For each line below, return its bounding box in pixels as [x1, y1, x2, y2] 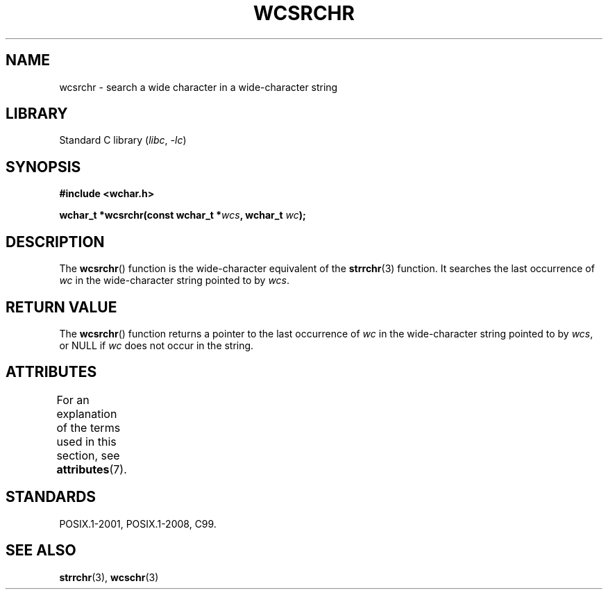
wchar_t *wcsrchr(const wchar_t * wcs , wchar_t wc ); [59, 209, 306, 221]
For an [56, 392, 90, 407]
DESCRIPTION [6, 233, 105, 251]
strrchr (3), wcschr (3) [59, 571, 159, 583]
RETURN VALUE [6, 298, 117, 316]
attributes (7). [56, 462, 127, 476]
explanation [56, 406, 117, 421]
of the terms [56, 420, 121, 435]
